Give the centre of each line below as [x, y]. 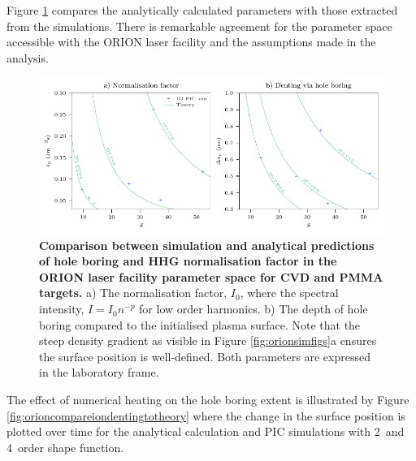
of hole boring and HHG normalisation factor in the [188, 261]
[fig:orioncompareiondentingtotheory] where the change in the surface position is [206, 415]
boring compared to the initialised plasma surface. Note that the [200, 324]
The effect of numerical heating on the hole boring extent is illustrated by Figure [208, 400]
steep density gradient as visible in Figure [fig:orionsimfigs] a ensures [208, 340]
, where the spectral [289, 293]
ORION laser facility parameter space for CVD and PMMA [211, 276]
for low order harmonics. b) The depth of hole [253, 309]
